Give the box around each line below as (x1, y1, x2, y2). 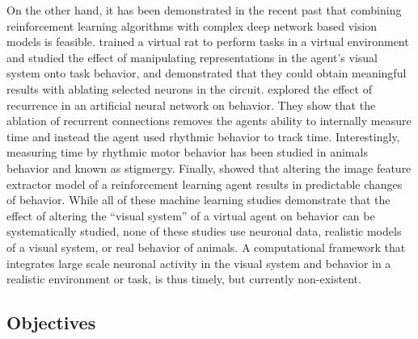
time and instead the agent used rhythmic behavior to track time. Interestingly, (6, 128, 400, 144)
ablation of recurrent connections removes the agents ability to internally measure (6, 112, 412, 129)
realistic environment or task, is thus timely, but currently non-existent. (6, 270, 361, 287)
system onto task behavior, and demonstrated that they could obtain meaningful (6, 65, 407, 82)
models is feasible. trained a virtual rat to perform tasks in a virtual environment (6, 33, 409, 50)
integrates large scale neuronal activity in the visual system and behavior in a (6, 254, 391, 271)
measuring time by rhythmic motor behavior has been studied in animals (6, 144, 368, 161)
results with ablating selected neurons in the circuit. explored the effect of (6, 80, 372, 97)
